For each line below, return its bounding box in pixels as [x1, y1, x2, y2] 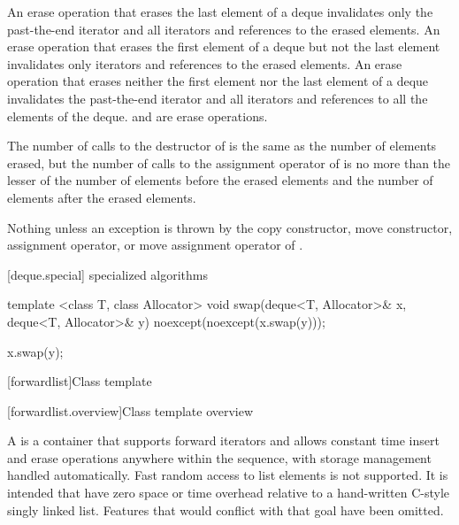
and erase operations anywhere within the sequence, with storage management [7, 448, 432, 467]
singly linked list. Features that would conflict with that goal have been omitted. [7, 500, 444, 519]
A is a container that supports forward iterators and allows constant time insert [7, 431, 440, 450]
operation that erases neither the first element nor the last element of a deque [7, 72, 429, 90]
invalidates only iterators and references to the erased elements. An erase [7, 54, 402, 73]
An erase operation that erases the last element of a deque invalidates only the [7, 3, 433, 20]
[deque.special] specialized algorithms [7, 265, 209, 283]
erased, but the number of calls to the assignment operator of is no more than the [7, 153, 451, 172]
